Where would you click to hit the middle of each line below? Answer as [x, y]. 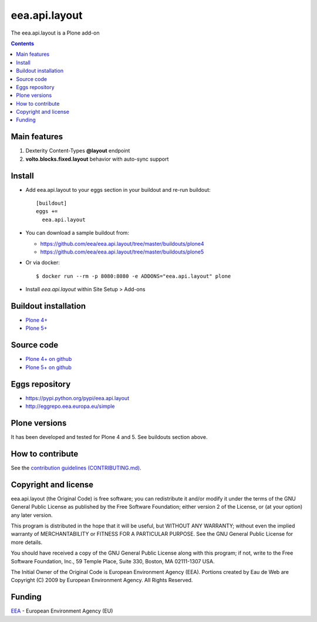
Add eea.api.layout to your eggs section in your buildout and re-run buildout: [118, 190]
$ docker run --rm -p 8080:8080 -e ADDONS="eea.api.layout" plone [134, 276]
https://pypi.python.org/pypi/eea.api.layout [77, 398]
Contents [23, 43]
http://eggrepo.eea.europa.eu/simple [70, 406]
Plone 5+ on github [48, 367]
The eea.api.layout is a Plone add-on [55, 33]
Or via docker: [43, 263]
